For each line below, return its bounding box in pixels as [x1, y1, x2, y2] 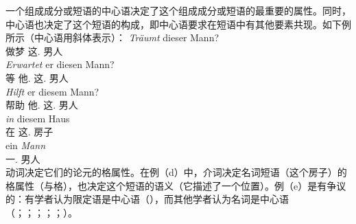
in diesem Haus [5, 111, 70, 125]
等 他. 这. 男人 [5, 70, 69, 85]
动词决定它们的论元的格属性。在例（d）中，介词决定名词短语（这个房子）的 [5, 165, 347, 179]
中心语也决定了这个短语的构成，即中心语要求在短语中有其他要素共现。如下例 [5, 16, 351, 31]
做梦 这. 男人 [5, 43, 63, 58]
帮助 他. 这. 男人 [5, 98, 78, 112]
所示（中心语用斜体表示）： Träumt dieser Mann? [5, 30, 219, 45]
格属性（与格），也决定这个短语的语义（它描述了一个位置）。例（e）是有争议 [5, 178, 346, 192]
